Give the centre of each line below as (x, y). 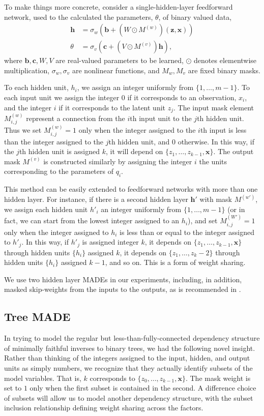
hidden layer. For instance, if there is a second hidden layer (96, 199)
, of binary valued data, (195, 17)
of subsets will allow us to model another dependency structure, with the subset (129, 397)
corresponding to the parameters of (59, 171)
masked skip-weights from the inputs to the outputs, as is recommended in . (123, 289)
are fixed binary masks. (224, 70)
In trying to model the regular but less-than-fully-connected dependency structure (132, 338)
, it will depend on (135, 151)
